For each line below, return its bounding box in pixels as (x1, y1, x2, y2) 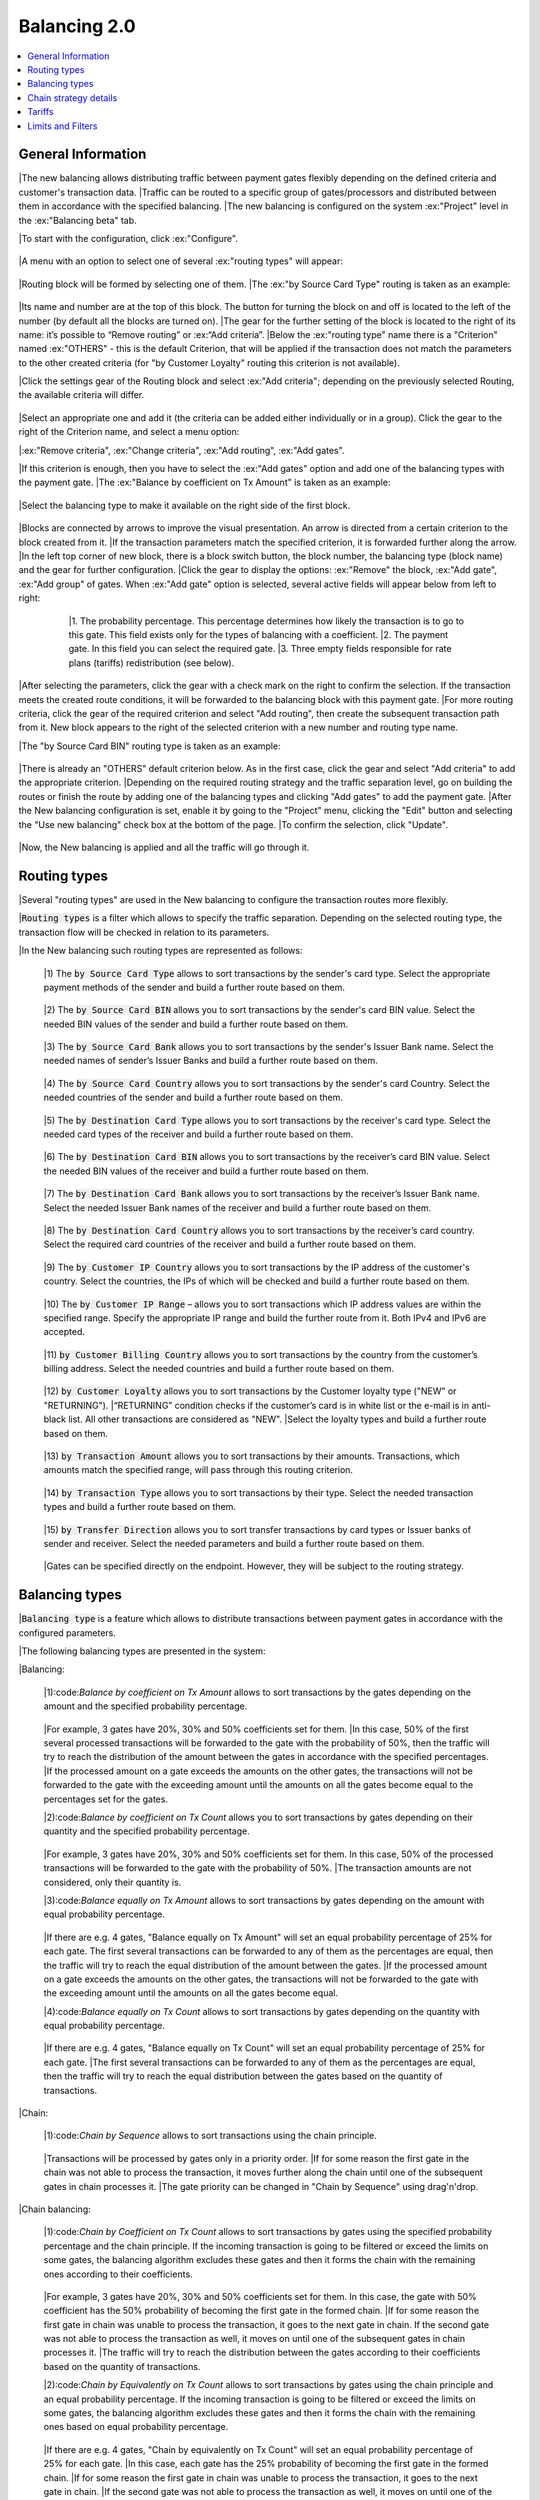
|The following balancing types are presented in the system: (18, 1645, 266, 1657)
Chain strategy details (27, 91, 118, 104)
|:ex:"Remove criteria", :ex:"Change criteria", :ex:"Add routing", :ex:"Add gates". (18, 444, 345, 456)
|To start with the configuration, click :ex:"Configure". (18, 232, 239, 244)
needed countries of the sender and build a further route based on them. (43, 1091, 344, 1104)
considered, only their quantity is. (43, 1876, 182, 1888)
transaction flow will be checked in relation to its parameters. (18, 926, 270, 938)
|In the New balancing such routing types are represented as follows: (18, 945, 303, 957)
